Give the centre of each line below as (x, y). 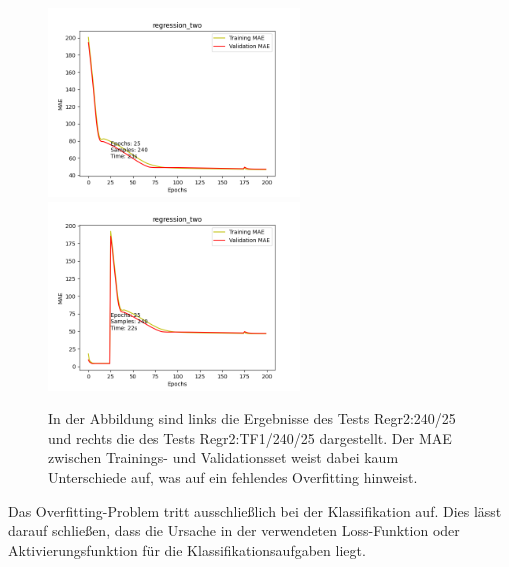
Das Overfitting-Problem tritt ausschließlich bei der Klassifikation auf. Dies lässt (255, 510)
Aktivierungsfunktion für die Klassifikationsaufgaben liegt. (187, 549)
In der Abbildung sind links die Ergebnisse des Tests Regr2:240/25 (252, 418)
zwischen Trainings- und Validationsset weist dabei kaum (223, 457)
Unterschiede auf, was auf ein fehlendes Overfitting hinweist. (233, 476)
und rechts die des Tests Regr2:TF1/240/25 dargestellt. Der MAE (250, 437)
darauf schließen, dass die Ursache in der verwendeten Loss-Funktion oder (234, 530)
